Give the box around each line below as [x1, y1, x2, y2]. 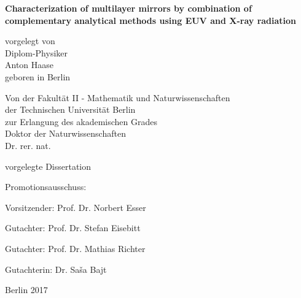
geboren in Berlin [5, 70, 71, 83]
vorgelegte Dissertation [5, 159, 92, 172]
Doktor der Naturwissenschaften [5, 127, 126, 140]
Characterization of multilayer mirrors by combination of [5, 2, 252, 14]
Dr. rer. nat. [5, 139, 51, 151]
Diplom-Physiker [5, 46, 68, 59]
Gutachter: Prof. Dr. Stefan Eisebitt [5, 221, 141, 234]
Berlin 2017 [5, 283, 48, 296]
